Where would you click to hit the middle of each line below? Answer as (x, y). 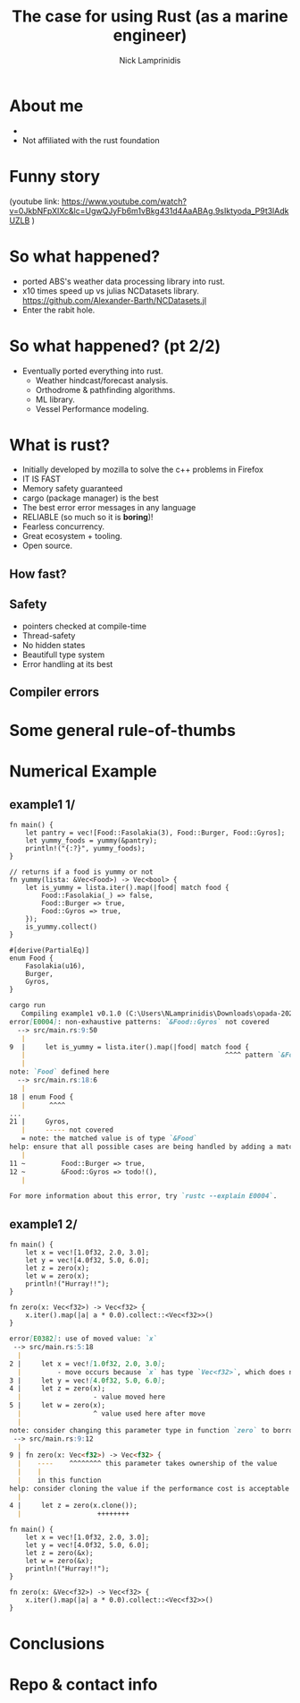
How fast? (38, 573)
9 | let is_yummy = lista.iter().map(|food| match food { (129, 1047)
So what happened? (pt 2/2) (115, 346)
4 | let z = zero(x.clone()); (74, 1505)
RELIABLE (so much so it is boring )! (87, 518)
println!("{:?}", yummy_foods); (85, 849)
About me (46, 106)
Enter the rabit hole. (58, 310)
